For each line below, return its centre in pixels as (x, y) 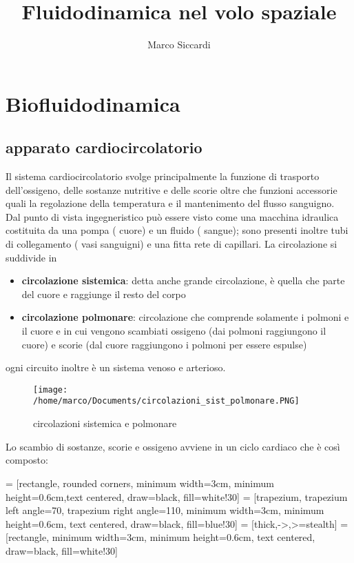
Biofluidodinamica (93, 103)
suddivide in (31, 257)
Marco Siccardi (179, 45)
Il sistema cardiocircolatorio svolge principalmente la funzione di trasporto (163, 176)
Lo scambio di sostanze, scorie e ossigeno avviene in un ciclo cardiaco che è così (173, 446)
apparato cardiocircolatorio (104, 147)
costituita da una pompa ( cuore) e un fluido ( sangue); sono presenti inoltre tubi (177, 230)
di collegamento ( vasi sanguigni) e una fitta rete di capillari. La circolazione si (171, 244)
